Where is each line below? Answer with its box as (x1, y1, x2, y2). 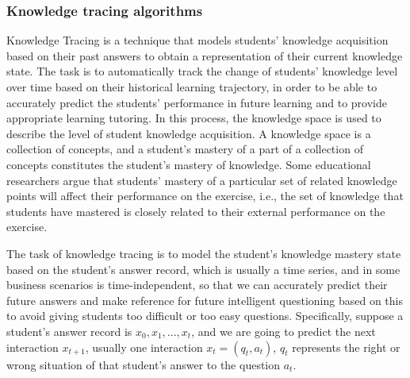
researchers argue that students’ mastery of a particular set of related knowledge (6, 172, 397, 188)
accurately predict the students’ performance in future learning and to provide (6, 94, 387, 110)
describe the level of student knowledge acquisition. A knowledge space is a (6, 125, 371, 141)
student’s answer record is (6, 322, 132, 339)
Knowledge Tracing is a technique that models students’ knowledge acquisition (6, 32, 389, 48)
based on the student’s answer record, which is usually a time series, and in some (6, 260, 400, 277)
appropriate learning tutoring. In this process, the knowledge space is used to (6, 110, 381, 126)
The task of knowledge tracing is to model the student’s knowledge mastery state (6, 245, 401, 261)
